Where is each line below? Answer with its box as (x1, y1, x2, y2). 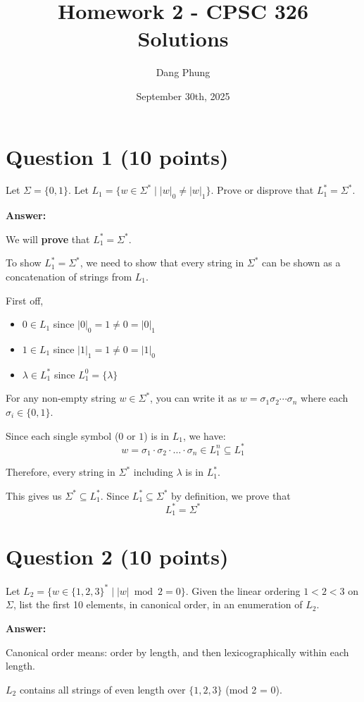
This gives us (6, 488, 62, 503)
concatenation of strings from (6, 269, 132, 284)
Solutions (137, 24, 229, 53)
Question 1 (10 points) (6, 142, 229, 171)
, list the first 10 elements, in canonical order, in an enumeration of (13, 597, 303, 612)
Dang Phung (156, 65, 211, 80)
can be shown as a (262, 255, 341, 270)
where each (301, 390, 349, 405)
